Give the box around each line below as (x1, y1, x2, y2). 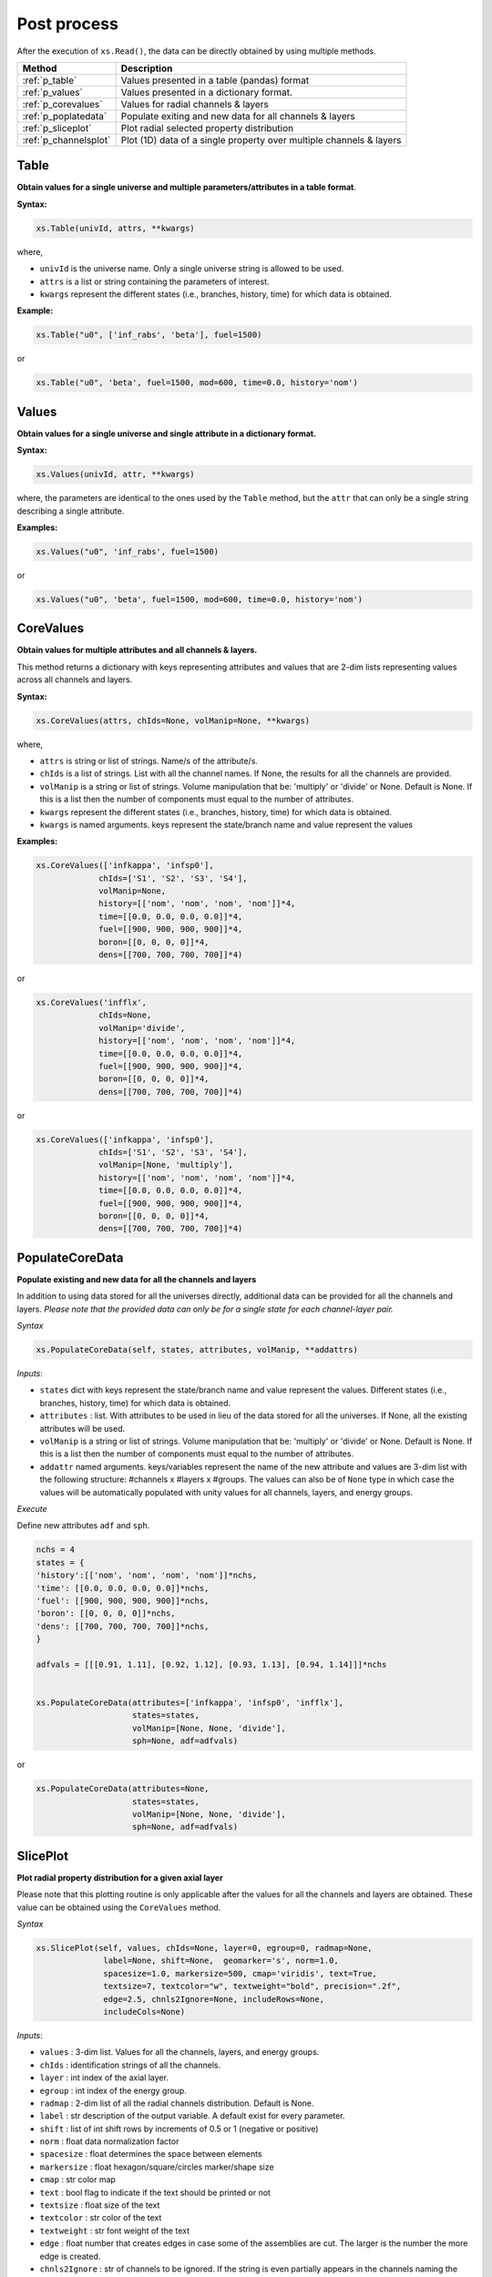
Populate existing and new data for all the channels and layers (16, 1273, 257, 1284)
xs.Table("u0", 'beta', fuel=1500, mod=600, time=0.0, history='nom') (36, 378, 359, 388)
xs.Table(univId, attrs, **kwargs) (36, 223, 195, 233)
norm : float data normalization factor (39, 2136, 179, 2147)
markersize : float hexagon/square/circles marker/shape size (39, 2161, 274, 2172)
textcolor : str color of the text (39, 2212, 162, 2223)
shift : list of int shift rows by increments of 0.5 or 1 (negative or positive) (39, 2123, 319, 2134)
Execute (16, 1503, 47, 1514)
